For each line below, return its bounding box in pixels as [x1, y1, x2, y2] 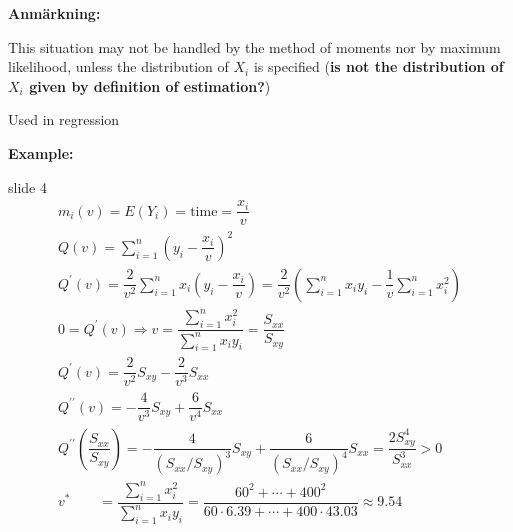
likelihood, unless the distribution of [8, 56, 229, 77]
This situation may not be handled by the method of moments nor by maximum [8, 36, 501, 57]
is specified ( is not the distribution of [253, 56, 504, 77]
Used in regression [8, 109, 120, 130]
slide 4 [8, 176, 47, 197]
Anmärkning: [8, 3, 101, 23]
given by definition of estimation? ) [29, 75, 271, 96]
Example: [8, 142, 74, 163]
